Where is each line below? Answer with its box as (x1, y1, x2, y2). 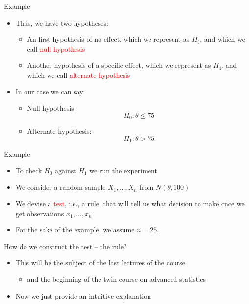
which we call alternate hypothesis (27, 69, 130, 80)
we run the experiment (89, 165, 157, 175)
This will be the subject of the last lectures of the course (15, 257, 185, 268)
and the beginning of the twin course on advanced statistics (27, 274, 206, 284)
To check (15, 165, 42, 175)
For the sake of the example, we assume (15, 224, 135, 235)
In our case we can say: (15, 86, 85, 96)
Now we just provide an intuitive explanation (15, 290, 151, 301)
